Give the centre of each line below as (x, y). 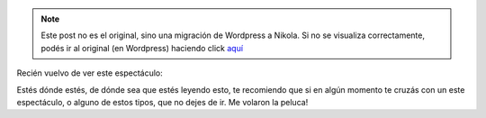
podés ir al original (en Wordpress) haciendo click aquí (142, 48)
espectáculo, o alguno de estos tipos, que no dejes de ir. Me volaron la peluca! (162, 102)
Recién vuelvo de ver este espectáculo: (90, 73)
